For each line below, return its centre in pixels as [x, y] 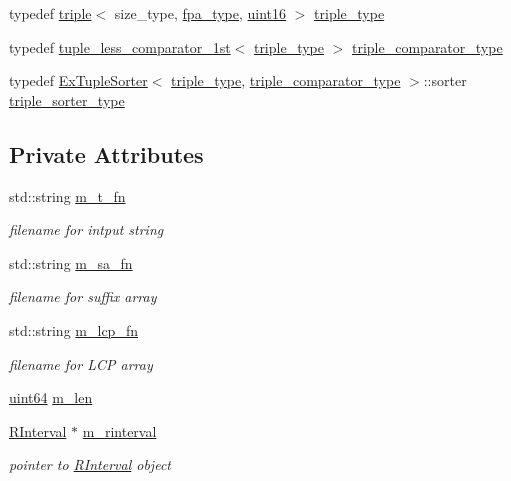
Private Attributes [106, 153]
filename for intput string [86, 229]
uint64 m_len [51, 397]
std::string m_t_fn [67, 195]
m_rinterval [119, 430]
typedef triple [50, 13]
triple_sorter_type [67, 99]
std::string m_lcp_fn [73, 329]
